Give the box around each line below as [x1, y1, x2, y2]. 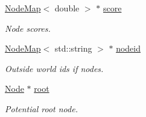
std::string [54, 42, 92, 55]
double [54, 2, 80, 14]
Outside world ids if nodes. [5, 62, 104, 74]
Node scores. [5, 22, 51, 34]
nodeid [116, 42, 141, 55]
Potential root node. [5, 102, 78, 115]
